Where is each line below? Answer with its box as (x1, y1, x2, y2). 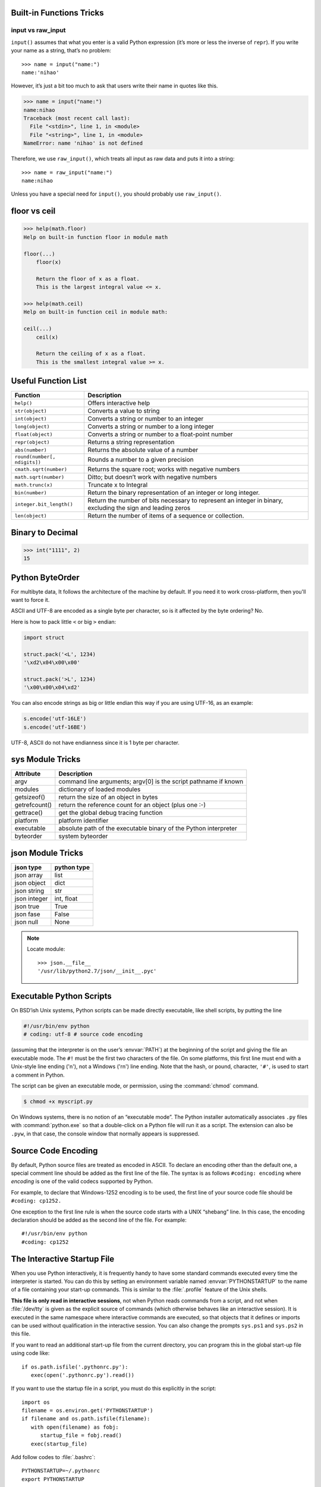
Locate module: (27, 946, 65, 953)
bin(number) (14, 490, 47, 496)
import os (21, 1398, 50, 1406)
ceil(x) (36, 334, 59, 340)
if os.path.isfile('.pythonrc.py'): (21, 1363, 128, 1370)
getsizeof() (14, 793, 46, 801)
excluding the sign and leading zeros (87, 504, 191, 512)
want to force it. (11, 597, 50, 604)
